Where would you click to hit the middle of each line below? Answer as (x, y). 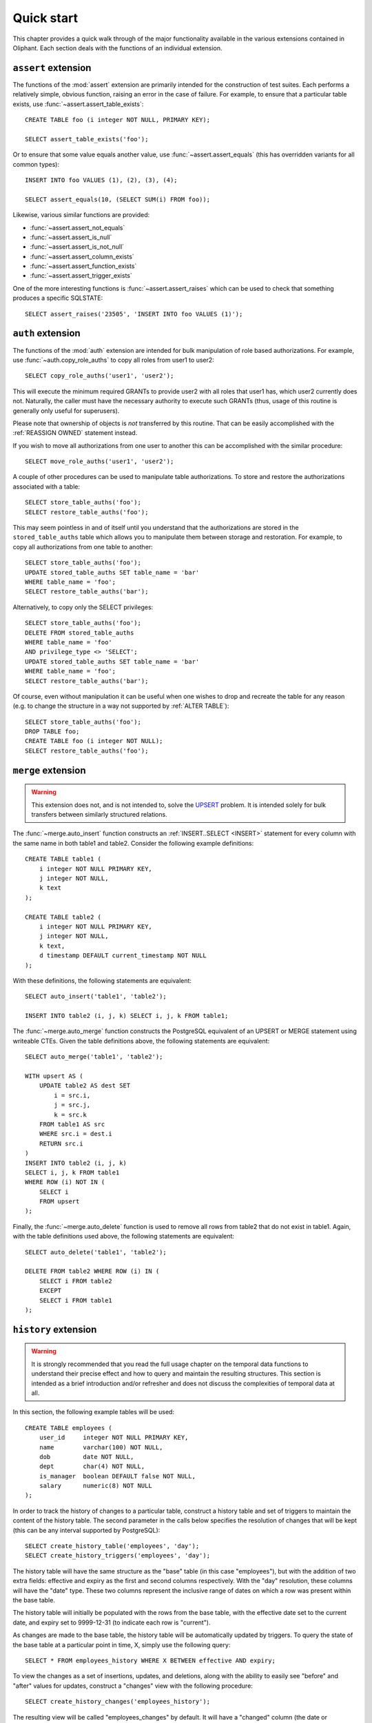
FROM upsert (59, 1202)
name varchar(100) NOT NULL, (101, 1447)
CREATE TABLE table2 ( (63, 917)
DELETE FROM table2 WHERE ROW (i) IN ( (92, 1271)
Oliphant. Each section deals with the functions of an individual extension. (118, 48)
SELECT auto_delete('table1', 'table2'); (96, 1252)
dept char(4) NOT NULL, (92, 1467)
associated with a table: (46, 487)
